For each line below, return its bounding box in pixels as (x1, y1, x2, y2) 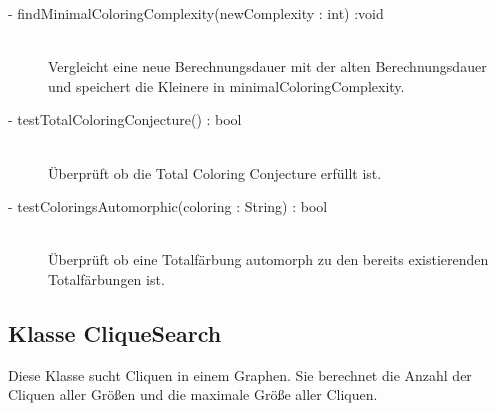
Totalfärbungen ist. (48, 268, 165, 289)
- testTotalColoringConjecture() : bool (8, 109, 242, 130)
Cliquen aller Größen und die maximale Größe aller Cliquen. (8, 384, 378, 405)
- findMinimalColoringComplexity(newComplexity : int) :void (8, 3, 384, 23)
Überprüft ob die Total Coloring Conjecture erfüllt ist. (48, 162, 382, 183)
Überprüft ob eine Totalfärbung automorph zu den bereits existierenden (48, 249, 489, 270)
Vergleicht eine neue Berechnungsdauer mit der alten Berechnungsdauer (48, 56, 487, 77)
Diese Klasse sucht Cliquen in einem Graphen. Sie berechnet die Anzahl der (8, 364, 472, 385)
